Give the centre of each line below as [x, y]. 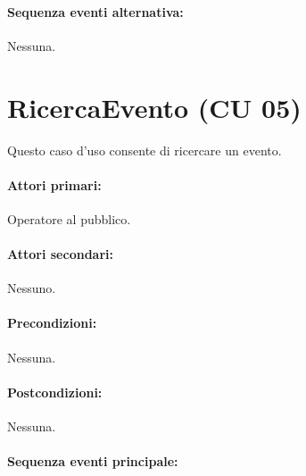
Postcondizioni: [55, 392]
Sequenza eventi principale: [93, 461]
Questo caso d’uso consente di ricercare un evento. [145, 150]
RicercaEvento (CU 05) [154, 107]
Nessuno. [32, 288]
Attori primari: [54, 184]
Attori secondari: [60, 254]
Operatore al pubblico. [69, 218]
